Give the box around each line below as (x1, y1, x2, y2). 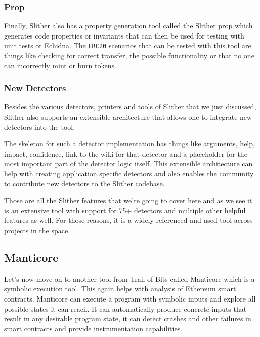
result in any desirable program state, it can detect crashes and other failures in (4, 313, 251, 324)
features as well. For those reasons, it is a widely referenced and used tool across (4, 215, 253, 226)
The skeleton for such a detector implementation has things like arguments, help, (4, 138, 255, 149)
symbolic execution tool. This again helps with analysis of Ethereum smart (4, 283, 236, 294)
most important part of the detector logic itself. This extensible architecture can (4, 158, 253, 169)
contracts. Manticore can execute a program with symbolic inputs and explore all (4, 293, 256, 304)
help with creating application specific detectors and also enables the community (4, 168, 254, 179)
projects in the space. (4, 225, 70, 235)
